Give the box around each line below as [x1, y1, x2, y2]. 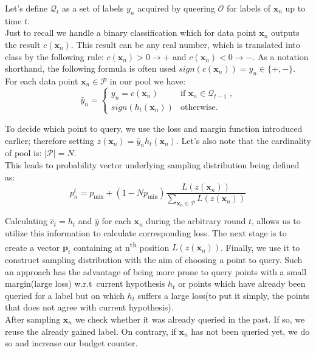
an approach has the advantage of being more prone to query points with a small [5, 265, 307, 278]
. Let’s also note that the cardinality [176, 134, 311, 146]
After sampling [5, 312, 61, 325]
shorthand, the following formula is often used [5, 62, 176, 75]
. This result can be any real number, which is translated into [70, 38, 300, 50]
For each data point [5, 74, 78, 87]
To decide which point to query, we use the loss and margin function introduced [5, 122, 303, 134]
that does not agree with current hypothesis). [5, 301, 174, 314]
